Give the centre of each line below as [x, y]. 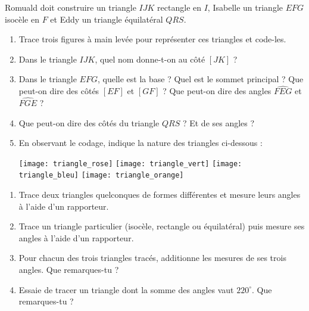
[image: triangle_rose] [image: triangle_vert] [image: [130, 164]
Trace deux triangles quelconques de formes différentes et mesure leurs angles [160, 195]
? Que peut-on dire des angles [217, 91]
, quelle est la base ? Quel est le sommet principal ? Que [200, 79]
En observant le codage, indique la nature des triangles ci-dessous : [141, 143]
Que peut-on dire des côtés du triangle [89, 122]
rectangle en [180, 7]
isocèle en [22, 19]
